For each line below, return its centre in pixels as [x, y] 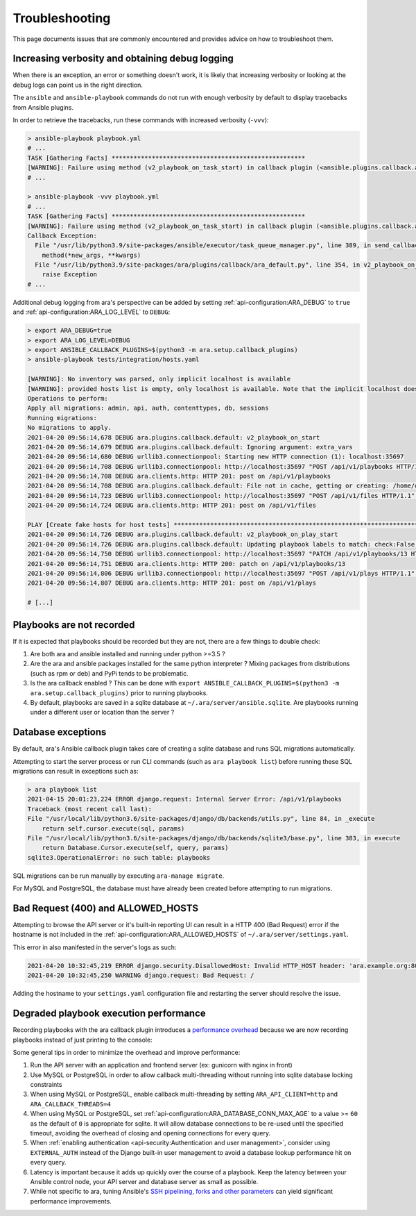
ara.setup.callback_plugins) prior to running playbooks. [119, 693]
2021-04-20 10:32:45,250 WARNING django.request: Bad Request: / [141, 975]
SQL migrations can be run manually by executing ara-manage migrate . [119, 876]
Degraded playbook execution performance [109, 1014]
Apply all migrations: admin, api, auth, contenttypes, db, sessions [148, 408]
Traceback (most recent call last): [90, 809]
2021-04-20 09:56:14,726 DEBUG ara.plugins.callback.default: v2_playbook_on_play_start [183, 534]
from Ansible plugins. [43, 107]
